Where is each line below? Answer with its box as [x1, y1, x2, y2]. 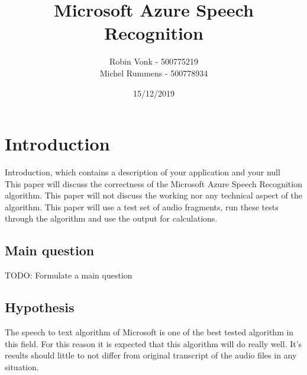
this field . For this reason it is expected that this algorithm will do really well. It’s [5, 337, 302, 350]
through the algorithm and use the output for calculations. [5, 212, 218, 225]
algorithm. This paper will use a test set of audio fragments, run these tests [5, 200, 279, 213]
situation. [5, 360, 39, 373]
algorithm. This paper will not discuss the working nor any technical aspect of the [5, 189, 302, 201]
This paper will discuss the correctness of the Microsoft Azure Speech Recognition [5, 177, 302, 190]
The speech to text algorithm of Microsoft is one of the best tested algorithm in [5, 326, 294, 338]
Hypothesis [5, 298, 75, 316]
